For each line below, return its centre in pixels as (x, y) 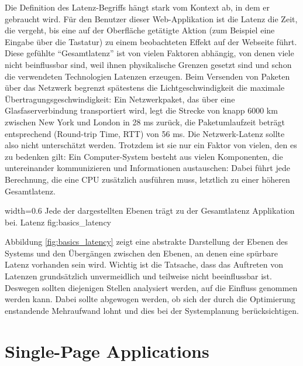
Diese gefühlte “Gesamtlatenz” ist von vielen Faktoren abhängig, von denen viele (149, 53)
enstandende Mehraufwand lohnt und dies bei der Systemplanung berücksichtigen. (152, 310)
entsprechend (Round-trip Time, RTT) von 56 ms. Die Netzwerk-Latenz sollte (145, 133)
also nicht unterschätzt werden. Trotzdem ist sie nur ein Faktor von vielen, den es (151, 145)
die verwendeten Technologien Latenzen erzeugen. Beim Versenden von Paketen (147, 76)
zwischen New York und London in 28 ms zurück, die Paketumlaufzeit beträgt (145, 122)
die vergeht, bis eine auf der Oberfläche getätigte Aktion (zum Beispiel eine (140, 30)
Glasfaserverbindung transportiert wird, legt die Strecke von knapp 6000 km (141, 110)
